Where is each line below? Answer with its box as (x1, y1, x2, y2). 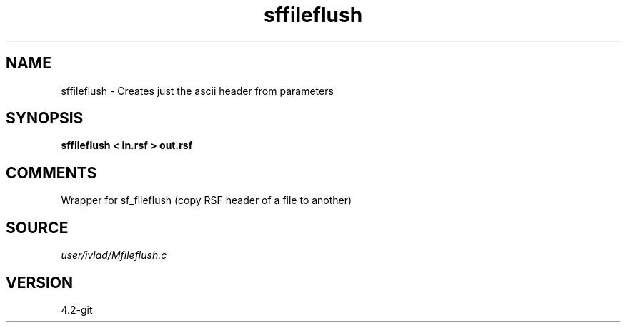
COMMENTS (6, 163, 97, 182)
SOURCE (6, 218, 69, 237)
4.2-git (61, 303, 93, 316)
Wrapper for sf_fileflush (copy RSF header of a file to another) (61, 194, 352, 207)
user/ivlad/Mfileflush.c (61, 249, 167, 262)
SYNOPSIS (6, 109, 84, 128)
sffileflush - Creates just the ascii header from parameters (61, 84, 334, 97)
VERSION (6, 273, 74, 292)
